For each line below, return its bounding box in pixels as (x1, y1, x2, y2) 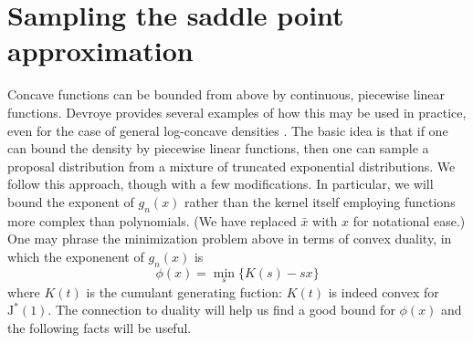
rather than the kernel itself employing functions (184, 192, 456, 211)
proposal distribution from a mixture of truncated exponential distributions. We (7, 156, 456, 175)
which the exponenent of (7, 246, 144, 265)
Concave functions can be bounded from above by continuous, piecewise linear (7, 85, 446, 104)
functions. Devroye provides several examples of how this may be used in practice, (7, 102, 467, 121)
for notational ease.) (352, 211, 466, 230)
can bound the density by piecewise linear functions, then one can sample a (7, 139, 429, 158)
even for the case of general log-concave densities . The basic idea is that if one (7, 120, 448, 140)
